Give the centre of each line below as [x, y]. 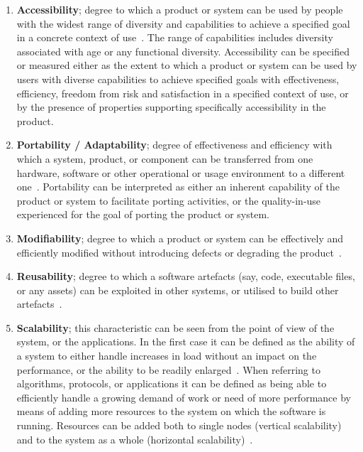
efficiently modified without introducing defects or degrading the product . [179, 252]
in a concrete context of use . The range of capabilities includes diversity [175, 37]
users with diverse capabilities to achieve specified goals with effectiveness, [178, 79]
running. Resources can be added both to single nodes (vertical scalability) [179, 425]
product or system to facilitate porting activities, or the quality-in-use [169, 200]
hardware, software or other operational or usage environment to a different [181, 172]
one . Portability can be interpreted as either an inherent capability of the [178, 187]
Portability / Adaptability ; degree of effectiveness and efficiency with [174, 145]
